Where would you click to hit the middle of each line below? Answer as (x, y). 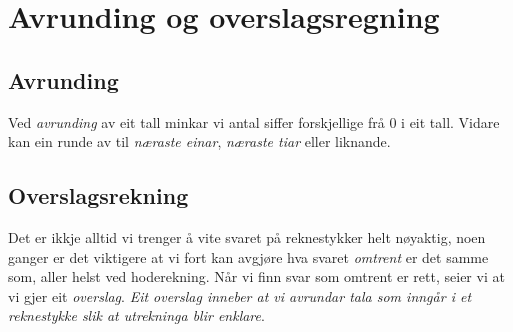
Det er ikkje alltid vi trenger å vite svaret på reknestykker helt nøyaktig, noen (247, 236)
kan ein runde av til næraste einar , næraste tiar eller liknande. (199, 141)
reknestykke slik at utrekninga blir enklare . (136, 315)
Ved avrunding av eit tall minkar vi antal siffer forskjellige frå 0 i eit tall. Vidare (254, 121)
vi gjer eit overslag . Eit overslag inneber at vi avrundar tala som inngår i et (240, 295)
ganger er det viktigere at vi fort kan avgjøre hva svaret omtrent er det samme (248, 256)
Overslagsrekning (98, 195)
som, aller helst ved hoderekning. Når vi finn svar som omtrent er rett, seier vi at (256, 276)
